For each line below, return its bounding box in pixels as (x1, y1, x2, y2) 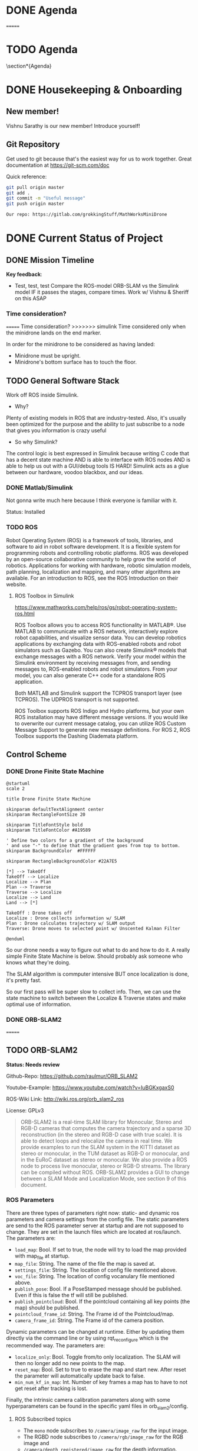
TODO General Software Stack (6, 375, 120, 385)
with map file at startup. (14, 1252, 70, 1261)
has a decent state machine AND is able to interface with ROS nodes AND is (6, 456, 190, 464)
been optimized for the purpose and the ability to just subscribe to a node (6, 421, 185, 428)
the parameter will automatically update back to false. (14, 1372, 146, 1379)
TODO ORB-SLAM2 (6, 1045, 78, 1056)
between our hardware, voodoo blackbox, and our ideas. (6, 469, 144, 476)
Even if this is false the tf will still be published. (14, 1291, 128, 1298)
